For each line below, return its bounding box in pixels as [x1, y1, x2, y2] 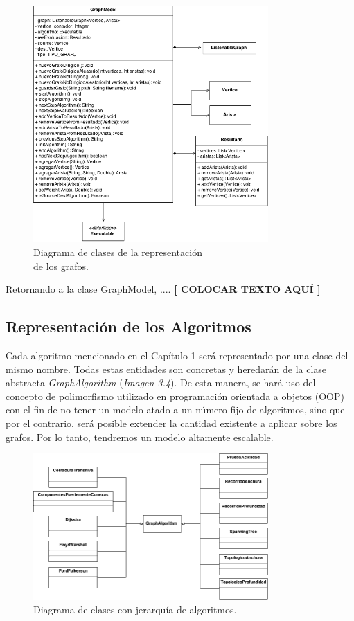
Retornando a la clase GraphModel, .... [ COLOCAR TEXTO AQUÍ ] [6, 282, 321, 296]
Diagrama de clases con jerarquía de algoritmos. [33, 602, 237, 617]
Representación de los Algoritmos [6, 316, 251, 337]
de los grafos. [33, 258, 89, 273]
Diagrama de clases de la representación [33, 245, 202, 260]
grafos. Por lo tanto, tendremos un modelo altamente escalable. [6, 429, 274, 444]
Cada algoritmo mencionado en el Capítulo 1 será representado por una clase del [6, 348, 348, 363]
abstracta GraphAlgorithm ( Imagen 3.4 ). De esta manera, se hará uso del [6, 375, 316, 390]
